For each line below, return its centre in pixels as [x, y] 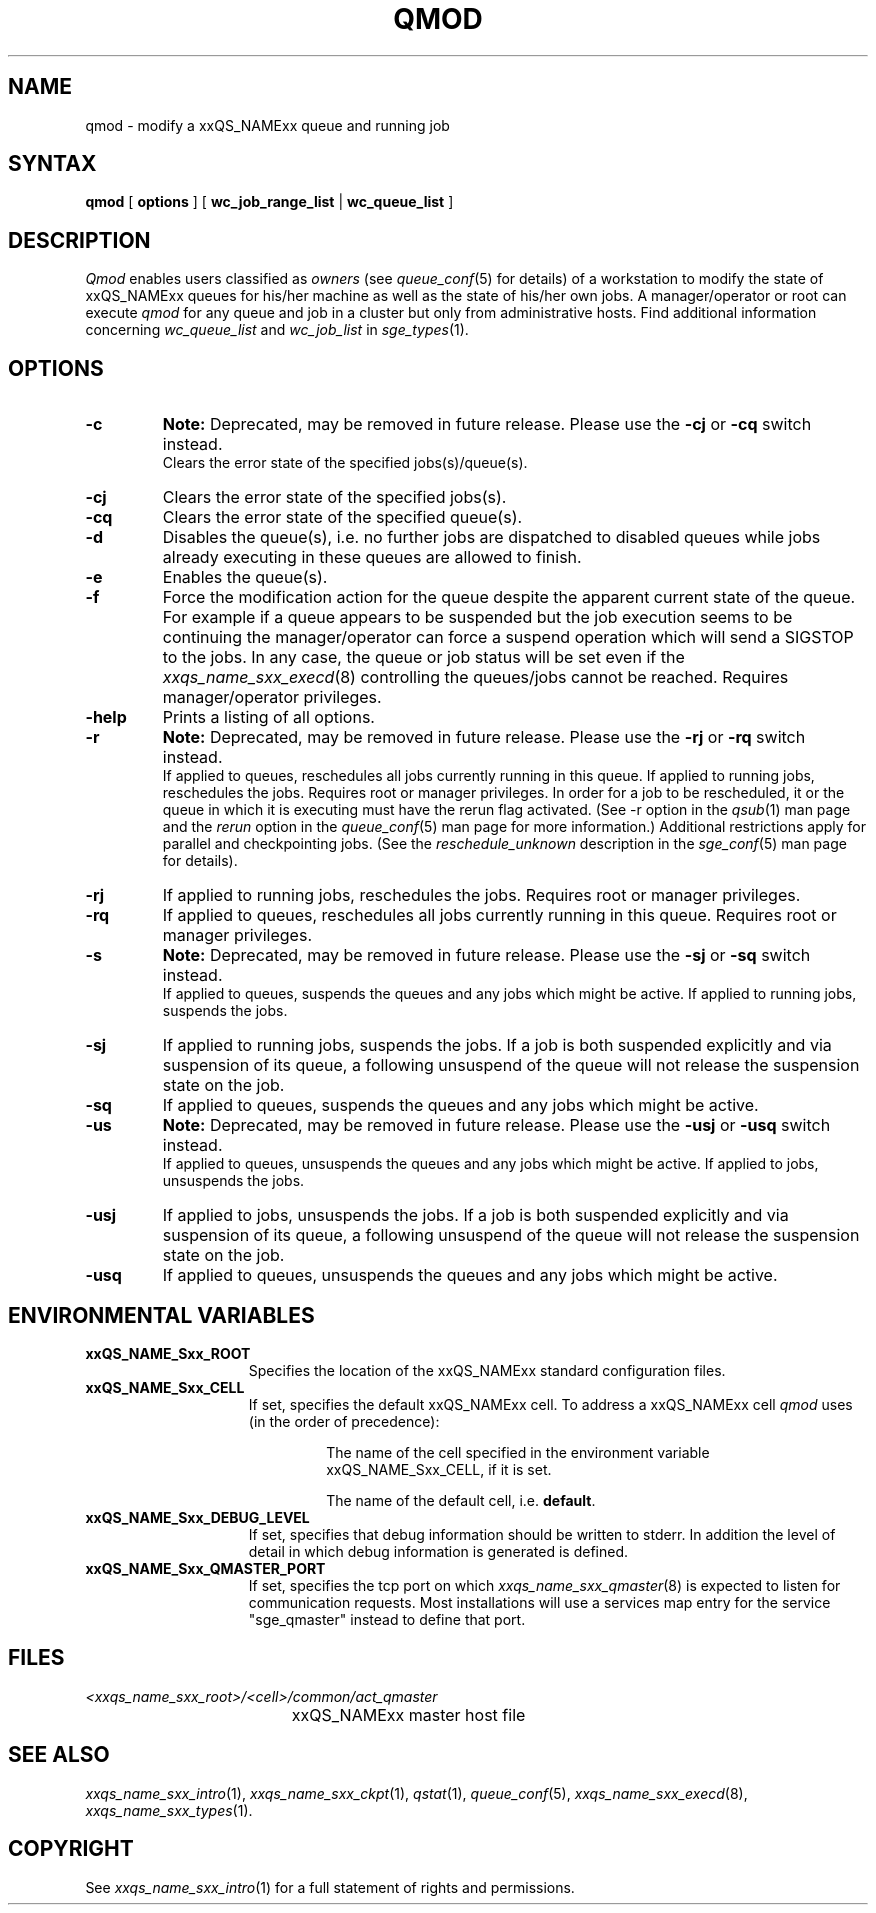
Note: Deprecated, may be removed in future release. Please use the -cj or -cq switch [487, 424]
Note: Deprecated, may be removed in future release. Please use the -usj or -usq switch [496, 1125]
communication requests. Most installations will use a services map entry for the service [539, 1602]
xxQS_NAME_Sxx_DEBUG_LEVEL [197, 1517]
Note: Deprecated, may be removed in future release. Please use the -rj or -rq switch [484, 737]
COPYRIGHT [71, 1849]
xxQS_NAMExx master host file [408, 1714]
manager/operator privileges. [272, 697]
